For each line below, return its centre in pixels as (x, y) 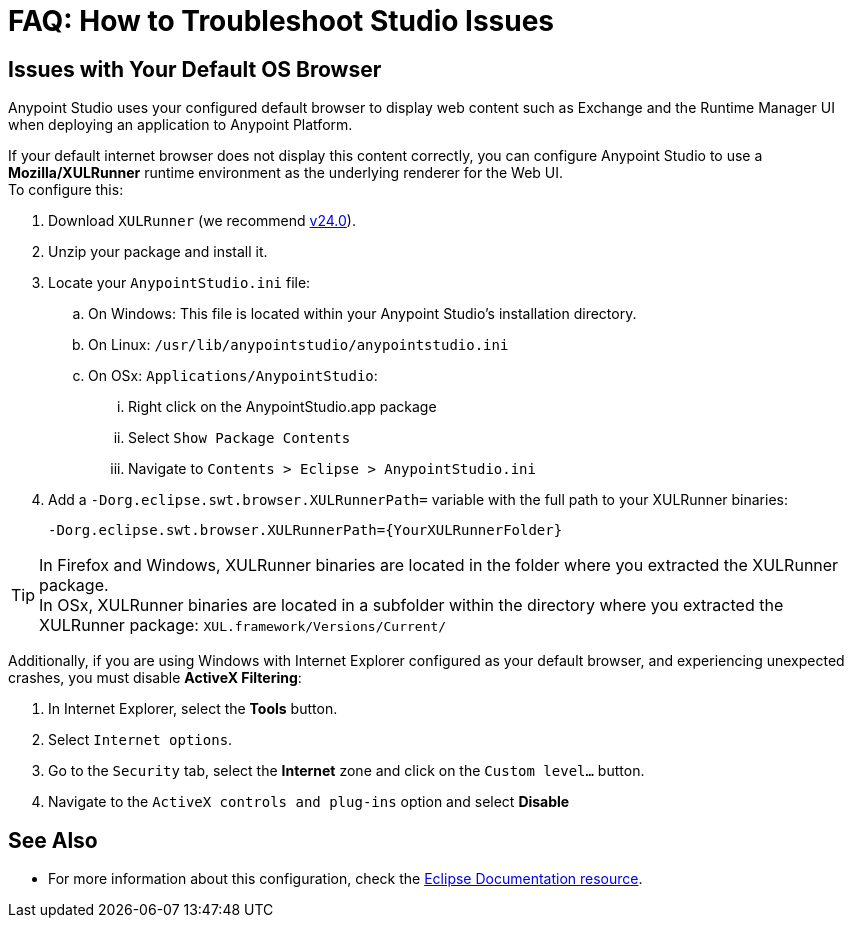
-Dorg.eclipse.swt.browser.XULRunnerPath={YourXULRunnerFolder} (305, 530)
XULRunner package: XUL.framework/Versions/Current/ (243, 625)
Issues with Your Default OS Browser (195, 69)
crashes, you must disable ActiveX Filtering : (155, 678)
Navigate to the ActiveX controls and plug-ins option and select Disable (309, 802)
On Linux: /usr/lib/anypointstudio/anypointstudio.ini (298, 345)
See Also (53, 840)
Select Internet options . (140, 740)
